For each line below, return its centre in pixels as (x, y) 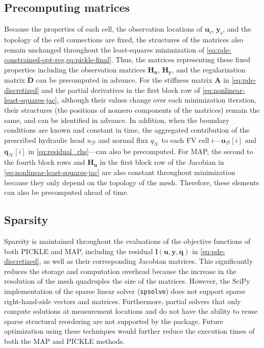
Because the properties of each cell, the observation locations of (103, 29)
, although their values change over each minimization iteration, (157, 100)
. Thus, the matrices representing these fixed (181, 59)
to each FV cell (185, 140)
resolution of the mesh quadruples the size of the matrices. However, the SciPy (127, 281)
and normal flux (123, 140)
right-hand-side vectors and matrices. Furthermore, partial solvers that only (123, 301)
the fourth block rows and (45, 162)
